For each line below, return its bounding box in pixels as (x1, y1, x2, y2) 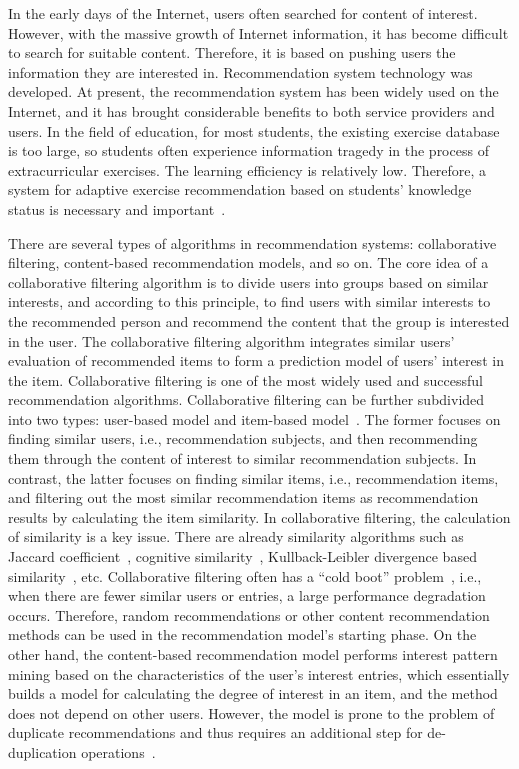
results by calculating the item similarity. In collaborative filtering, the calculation (8, 506, 511, 527)
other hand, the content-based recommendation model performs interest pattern (8, 644, 498, 664)
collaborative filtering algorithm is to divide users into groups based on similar (8, 271, 489, 292)
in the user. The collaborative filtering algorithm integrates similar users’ (8, 330, 455, 351)
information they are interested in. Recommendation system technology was (8, 61, 473, 82)
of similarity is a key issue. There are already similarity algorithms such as (8, 526, 464, 547)
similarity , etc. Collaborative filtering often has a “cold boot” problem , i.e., (8, 565, 482, 586)
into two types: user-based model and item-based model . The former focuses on (8, 408, 501, 429)
